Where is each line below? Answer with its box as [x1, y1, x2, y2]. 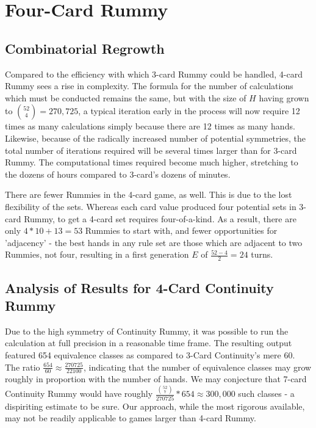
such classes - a [238, 387, 295, 400]
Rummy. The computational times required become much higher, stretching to [5, 156, 298, 169]
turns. [251, 248, 273, 261]
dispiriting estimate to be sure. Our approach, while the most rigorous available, [5, 399, 305, 412]
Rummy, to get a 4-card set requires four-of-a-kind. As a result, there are [24, 212, 296, 225]
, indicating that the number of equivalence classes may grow [83, 360, 312, 373]
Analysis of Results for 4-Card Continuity [5, 278, 274, 297]
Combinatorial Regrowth [5, 38, 165, 57]
